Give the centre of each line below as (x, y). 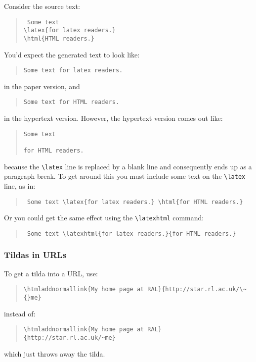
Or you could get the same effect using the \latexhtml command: (104, 218)
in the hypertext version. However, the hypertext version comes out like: (113, 118)
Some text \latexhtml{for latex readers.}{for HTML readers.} (131, 233)
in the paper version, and (42, 86)
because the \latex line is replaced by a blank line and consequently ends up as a (128, 166)
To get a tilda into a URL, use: (51, 273)
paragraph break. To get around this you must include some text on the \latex (125, 176)
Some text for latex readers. (73, 71)
